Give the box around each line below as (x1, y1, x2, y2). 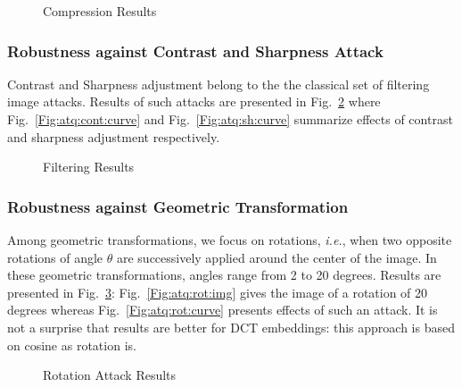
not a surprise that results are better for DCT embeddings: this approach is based (7, 317, 455, 336)
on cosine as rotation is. (7, 335, 136, 354)
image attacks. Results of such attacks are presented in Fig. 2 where (7, 92, 381, 111)
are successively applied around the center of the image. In (116, 248, 437, 266)
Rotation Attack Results (43, 366, 177, 384)
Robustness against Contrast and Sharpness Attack (7, 39, 384, 62)
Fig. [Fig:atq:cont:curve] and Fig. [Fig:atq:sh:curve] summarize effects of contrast (7, 110, 453, 128)
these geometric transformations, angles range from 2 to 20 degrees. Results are (7, 265, 441, 284)
